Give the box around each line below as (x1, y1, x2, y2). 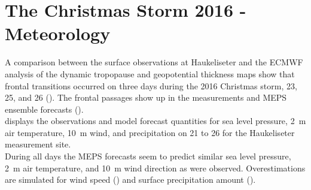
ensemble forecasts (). (5, 102, 84, 115)
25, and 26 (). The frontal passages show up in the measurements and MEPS (5, 91, 287, 104)
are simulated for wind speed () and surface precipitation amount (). (5, 173, 256, 186)
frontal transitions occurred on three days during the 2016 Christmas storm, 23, (5, 79, 297, 92)
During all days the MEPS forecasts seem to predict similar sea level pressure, (5, 150, 291, 162)
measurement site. (5, 138, 71, 150)
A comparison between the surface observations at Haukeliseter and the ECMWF (5, 56, 303, 68)
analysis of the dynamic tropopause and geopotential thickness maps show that (5, 67, 295, 80)
